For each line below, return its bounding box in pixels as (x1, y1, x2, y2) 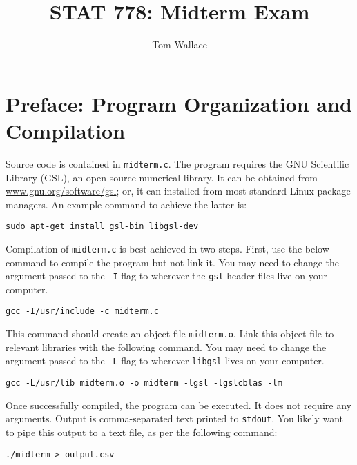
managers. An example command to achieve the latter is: (6, 197, 247, 211)
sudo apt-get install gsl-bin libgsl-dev (6, 221, 199, 232)
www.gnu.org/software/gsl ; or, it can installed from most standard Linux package (6, 184, 351, 198)
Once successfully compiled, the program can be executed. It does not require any (6, 397, 351, 412)
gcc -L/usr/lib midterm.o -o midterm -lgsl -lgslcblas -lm (6, 378, 282, 388)
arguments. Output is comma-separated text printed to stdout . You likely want (6, 411, 343, 426)
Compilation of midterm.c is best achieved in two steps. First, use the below (6, 241, 329, 255)
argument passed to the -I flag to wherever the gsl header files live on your (6, 268, 327, 283)
